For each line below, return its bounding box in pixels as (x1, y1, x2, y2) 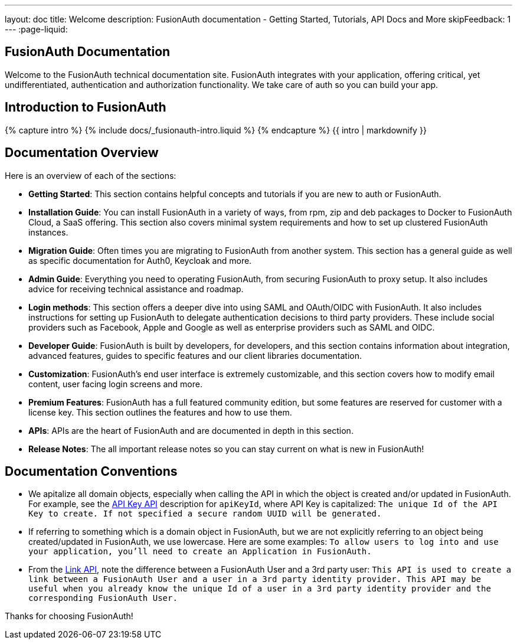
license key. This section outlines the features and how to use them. (28, 407, 292, 417)
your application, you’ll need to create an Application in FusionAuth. (28, 547, 372, 557)
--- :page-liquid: (5, 24, 68, 34)
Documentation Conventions (5, 463, 178, 479)
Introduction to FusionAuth (5, 100, 166, 115)
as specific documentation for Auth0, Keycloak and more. (28, 255, 252, 266)
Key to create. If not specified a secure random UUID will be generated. (28, 509, 382, 519)
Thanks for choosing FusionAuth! (5, 611, 133, 622)
